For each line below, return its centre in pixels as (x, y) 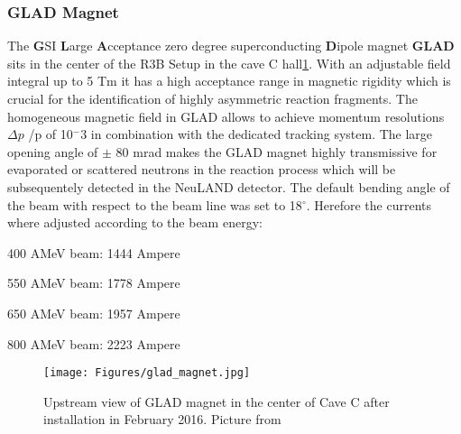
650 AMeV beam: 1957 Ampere (94, 313)
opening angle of (53, 151)
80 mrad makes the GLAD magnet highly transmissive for (277, 151)
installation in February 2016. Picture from (162, 419)
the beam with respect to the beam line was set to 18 (155, 204)
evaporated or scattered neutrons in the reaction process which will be (202, 169)
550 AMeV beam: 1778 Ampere (94, 283)
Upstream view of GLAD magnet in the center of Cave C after (217, 401)
